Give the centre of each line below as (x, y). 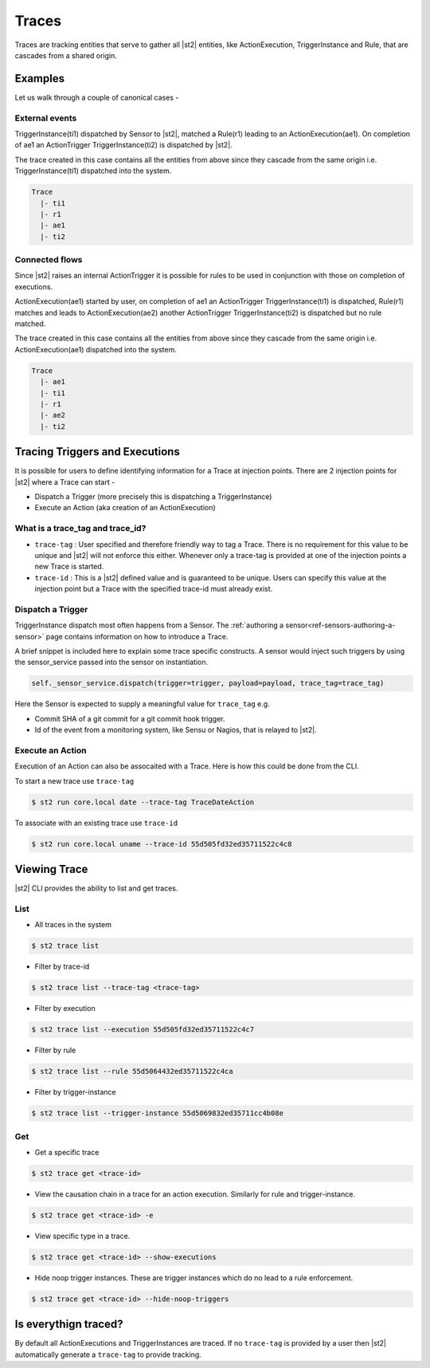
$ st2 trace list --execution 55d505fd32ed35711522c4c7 (143, 1030)
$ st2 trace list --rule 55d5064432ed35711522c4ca (133, 1071)
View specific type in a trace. (82, 1236)
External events (46, 118)
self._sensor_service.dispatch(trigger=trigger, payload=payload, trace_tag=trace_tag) (208, 683)
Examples (40, 79)
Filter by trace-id (62, 967)
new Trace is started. (69, 567)
